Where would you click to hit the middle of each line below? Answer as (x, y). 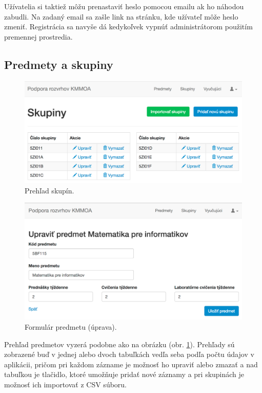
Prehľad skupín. (49, 190)
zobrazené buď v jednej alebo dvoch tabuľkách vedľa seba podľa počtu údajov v (129, 354)
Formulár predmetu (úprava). (71, 327)
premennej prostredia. (38, 36)
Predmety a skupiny (59, 64)
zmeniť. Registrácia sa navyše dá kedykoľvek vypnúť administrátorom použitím (128, 26)
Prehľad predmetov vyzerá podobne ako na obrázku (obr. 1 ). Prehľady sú (119, 344)
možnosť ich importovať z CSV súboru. (66, 384)
